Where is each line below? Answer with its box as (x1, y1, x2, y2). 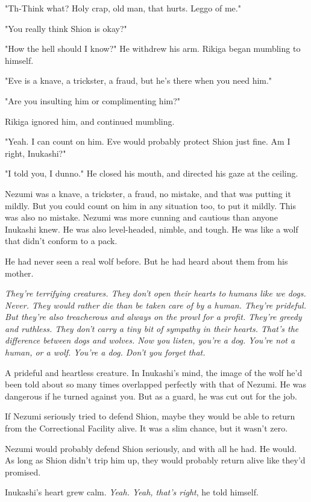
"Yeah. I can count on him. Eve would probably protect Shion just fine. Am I (5, 135, 291, 148)
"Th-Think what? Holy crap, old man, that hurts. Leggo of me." (5, 2, 241, 14)
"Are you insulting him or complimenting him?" (5, 94, 181, 107)
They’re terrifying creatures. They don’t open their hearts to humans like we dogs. (5, 287, 306, 300)
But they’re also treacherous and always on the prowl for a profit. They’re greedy (5, 310, 302, 323)
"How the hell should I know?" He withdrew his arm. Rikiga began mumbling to (5, 42, 301, 55)
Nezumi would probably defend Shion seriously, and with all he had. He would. (5, 442, 297, 454)
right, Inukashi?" (5, 146, 66, 159)
